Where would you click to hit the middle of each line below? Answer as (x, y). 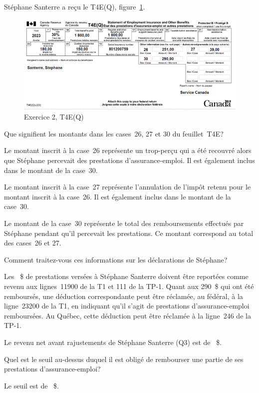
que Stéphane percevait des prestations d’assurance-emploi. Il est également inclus (129, 160)
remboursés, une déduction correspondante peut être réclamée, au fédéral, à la (124, 296)
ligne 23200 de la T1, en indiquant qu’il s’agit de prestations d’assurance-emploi (127, 306)
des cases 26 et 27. (33, 243)
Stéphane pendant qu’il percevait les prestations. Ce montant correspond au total (129, 233)
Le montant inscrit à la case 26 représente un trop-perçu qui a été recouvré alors (128, 150)
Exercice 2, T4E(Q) (54, 117)
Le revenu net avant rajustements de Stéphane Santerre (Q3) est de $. (113, 342)
